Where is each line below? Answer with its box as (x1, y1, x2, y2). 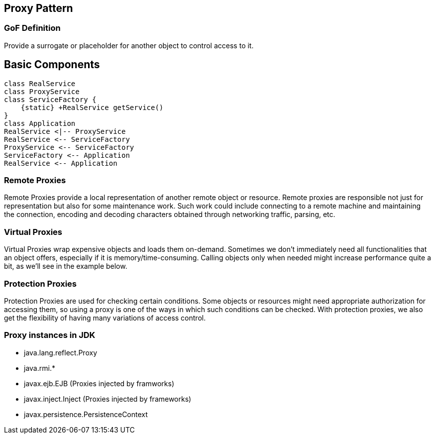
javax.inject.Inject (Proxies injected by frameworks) (24, 394, 192, 403)
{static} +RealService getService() (20, 103, 164, 111)
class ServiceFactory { (4, 95, 97, 104)
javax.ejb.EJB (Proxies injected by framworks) (24, 379, 175, 388)
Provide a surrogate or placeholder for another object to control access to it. (4, 41, 254, 50)
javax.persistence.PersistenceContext (24, 410, 148, 419)
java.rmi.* (24, 363, 55, 372)
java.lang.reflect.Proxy (24, 348, 97, 357)
